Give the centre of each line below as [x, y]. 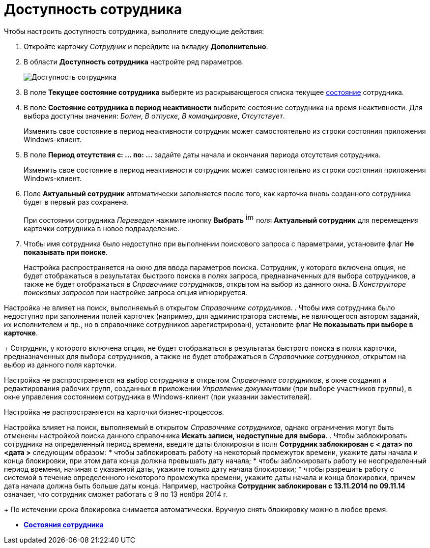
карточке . [21, 333]
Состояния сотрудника [64, 524]
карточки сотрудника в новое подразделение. [101, 228]
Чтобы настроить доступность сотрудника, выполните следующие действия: [134, 31]
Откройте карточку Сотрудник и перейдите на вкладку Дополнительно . [146, 46]
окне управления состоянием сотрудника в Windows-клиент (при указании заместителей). [158, 396]
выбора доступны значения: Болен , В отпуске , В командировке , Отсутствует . [154, 116]
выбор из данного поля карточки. [60, 365]
